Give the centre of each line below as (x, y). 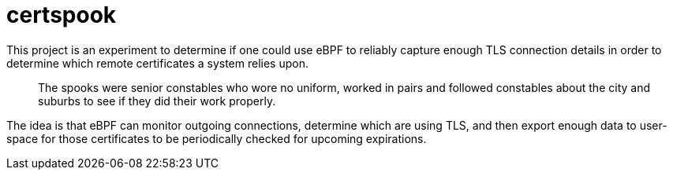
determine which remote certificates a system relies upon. (157, 63)
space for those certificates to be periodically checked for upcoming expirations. (217, 138)
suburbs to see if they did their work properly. (157, 101)
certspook (62, 15)
